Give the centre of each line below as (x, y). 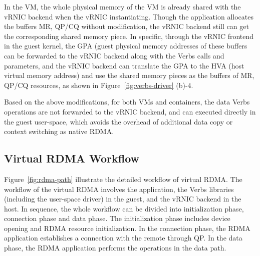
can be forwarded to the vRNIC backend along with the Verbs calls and (114, 55)
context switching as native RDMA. (59, 131)
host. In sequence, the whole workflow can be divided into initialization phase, (124, 208)
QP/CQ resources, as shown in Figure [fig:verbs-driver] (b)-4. (99, 85)
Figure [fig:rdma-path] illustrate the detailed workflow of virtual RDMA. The (123, 179)
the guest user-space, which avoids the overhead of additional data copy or (118, 121)
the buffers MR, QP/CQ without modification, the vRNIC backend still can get (126, 26)
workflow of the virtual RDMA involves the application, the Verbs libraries (119, 189)
